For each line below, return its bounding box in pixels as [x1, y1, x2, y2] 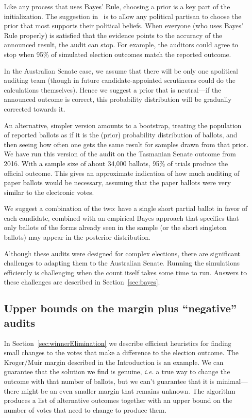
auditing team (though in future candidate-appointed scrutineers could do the [4, 75, 235, 85]
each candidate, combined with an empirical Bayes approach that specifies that [4, 212, 239, 223]
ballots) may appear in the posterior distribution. [4, 232, 151, 242]
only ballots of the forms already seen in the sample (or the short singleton [4, 222, 227, 232]
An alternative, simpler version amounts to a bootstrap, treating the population [4, 120, 242, 130]
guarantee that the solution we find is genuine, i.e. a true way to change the [4, 366, 230, 377]
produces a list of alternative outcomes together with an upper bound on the [4, 395, 233, 405]
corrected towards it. [4, 103, 66, 114]
